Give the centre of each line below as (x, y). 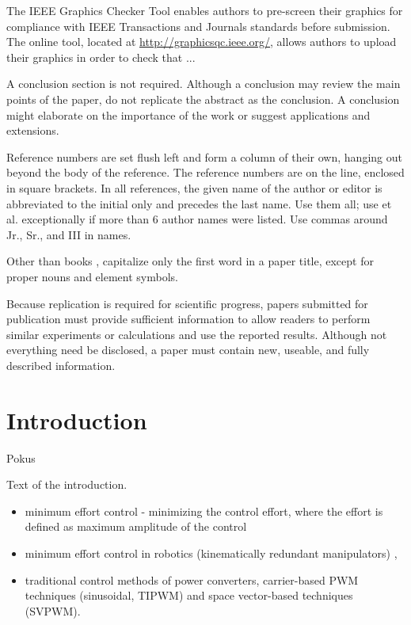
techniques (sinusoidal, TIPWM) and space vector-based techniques (189, 595)
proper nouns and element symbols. (92, 276)
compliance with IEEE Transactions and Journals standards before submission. (198, 26)
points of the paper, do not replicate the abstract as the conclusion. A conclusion (203, 99)
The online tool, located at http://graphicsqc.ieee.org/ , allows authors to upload (202, 42)
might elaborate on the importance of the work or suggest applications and (188, 114)
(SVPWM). (53, 610)
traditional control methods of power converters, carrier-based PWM (192, 579)
